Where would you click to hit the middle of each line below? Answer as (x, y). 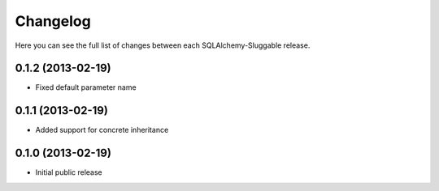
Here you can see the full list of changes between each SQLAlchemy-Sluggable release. (163, 45)
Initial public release (69, 172)
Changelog (53, 21)
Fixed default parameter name (86, 87)
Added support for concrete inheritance (102, 130)
